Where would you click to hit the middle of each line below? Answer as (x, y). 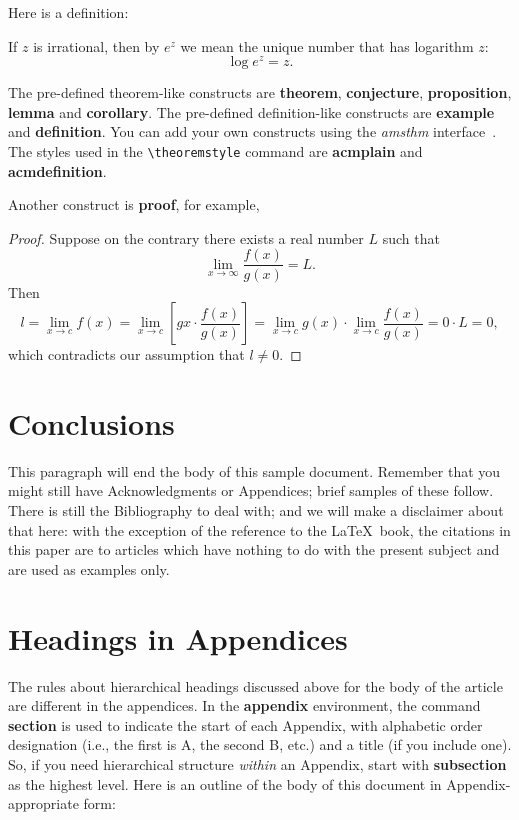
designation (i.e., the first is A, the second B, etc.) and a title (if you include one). (260, 744)
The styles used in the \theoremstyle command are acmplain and (215, 151)
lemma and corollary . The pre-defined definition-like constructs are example (251, 111)
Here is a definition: (68, 12)
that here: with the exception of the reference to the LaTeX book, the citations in (259, 529)
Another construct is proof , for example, (134, 204)
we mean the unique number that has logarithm (327, 45)
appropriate (43, 803)
